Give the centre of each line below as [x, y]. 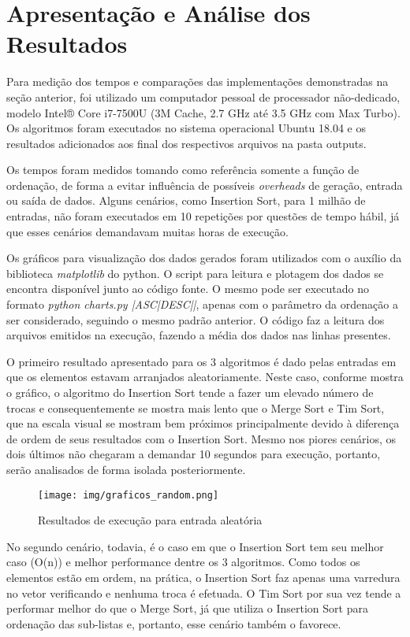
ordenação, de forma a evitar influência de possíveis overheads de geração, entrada [205, 185]
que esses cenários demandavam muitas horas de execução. [147, 231]
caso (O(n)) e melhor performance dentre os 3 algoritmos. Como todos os [183, 562]
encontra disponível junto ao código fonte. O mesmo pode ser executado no [188, 289]
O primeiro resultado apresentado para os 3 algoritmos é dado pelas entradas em [201, 361]
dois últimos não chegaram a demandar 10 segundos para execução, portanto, [194, 454]
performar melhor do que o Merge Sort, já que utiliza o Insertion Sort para [187, 608]
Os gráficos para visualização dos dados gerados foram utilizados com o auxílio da [204, 258]
